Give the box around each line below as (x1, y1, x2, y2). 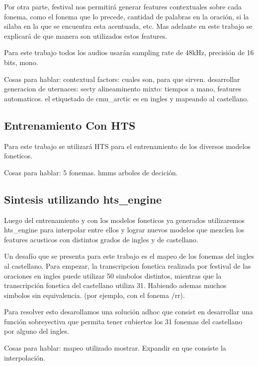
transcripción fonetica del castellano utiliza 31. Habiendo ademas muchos (4, 280, 227, 291)
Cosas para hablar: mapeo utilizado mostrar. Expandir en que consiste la (4, 343, 226, 353)
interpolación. (4, 352, 46, 363)
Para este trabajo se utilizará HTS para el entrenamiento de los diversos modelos (4, 141, 251, 151)
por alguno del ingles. (4, 326, 70, 336)
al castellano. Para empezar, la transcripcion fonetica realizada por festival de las (4, 260, 251, 271)
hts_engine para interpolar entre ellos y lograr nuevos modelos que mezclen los (4, 224, 245, 235)
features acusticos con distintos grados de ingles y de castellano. (4, 234, 198, 244)
